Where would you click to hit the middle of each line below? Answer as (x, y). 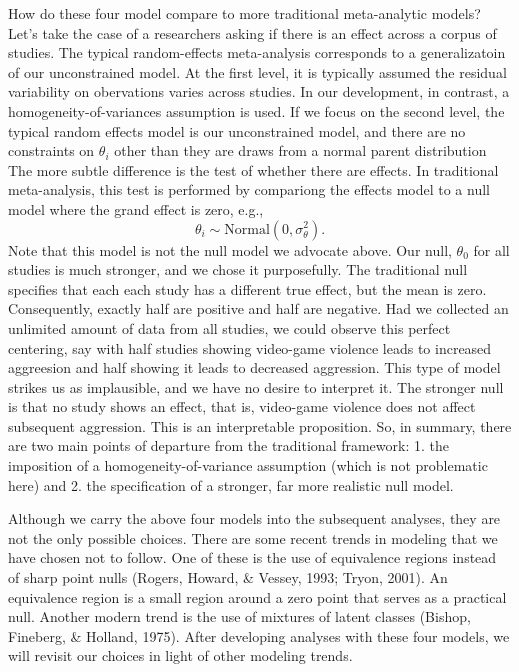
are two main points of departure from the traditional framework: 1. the (228, 445)
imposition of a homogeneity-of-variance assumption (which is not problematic (248, 465)
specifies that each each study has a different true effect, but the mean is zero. (247, 288)
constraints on (51, 150)
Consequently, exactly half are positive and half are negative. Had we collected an (258, 308)
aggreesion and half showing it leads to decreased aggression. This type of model (254, 367)
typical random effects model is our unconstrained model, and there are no (237, 130)
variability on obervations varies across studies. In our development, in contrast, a (259, 91)
